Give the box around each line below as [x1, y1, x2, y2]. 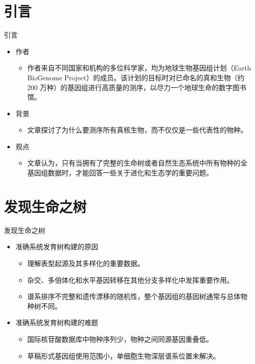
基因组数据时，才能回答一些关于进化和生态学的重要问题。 [27, 167, 213, 178]
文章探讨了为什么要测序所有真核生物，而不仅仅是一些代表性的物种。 [27, 125, 248, 135]
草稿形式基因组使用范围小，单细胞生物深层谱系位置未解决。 [27, 350, 220, 361]
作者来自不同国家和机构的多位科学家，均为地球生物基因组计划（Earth [27, 63, 251, 73]
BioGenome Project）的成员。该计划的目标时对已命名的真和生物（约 [27, 72, 245, 82]
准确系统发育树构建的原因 [15, 241, 98, 252]
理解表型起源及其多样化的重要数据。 [27, 258, 144, 268]
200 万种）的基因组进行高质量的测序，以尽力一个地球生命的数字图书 [27, 82, 247, 92]
